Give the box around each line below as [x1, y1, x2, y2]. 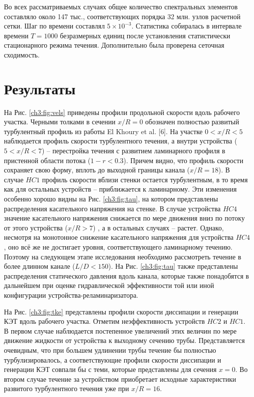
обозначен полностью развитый [145, 116, 239, 127]
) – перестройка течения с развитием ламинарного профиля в [41, 145, 226, 156]
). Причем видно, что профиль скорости [123, 155, 244, 165]
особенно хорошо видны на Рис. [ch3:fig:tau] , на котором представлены [4, 194, 218, 204]
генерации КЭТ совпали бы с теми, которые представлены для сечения [4, 364, 217, 374]
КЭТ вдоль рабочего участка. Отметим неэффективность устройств [4, 316, 205, 326]
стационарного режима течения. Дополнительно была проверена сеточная [4, 40, 225, 50]
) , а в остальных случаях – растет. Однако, [92, 222, 224, 232]
